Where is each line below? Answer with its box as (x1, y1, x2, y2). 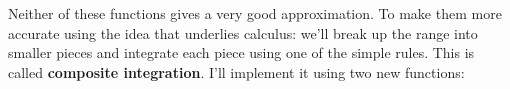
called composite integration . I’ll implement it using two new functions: (8, 61, 465, 82)
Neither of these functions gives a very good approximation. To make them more (8, 3, 502, 23)
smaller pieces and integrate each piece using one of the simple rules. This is (8, 42, 475, 63)
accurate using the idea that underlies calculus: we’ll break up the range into (8, 22, 478, 43)
